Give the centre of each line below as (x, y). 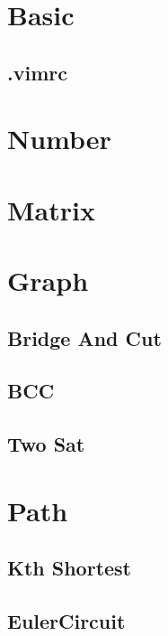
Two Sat (46, 444)
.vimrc (37, 72)
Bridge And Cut (84, 337)
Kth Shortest (70, 568)
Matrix (51, 209)
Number (59, 139)
